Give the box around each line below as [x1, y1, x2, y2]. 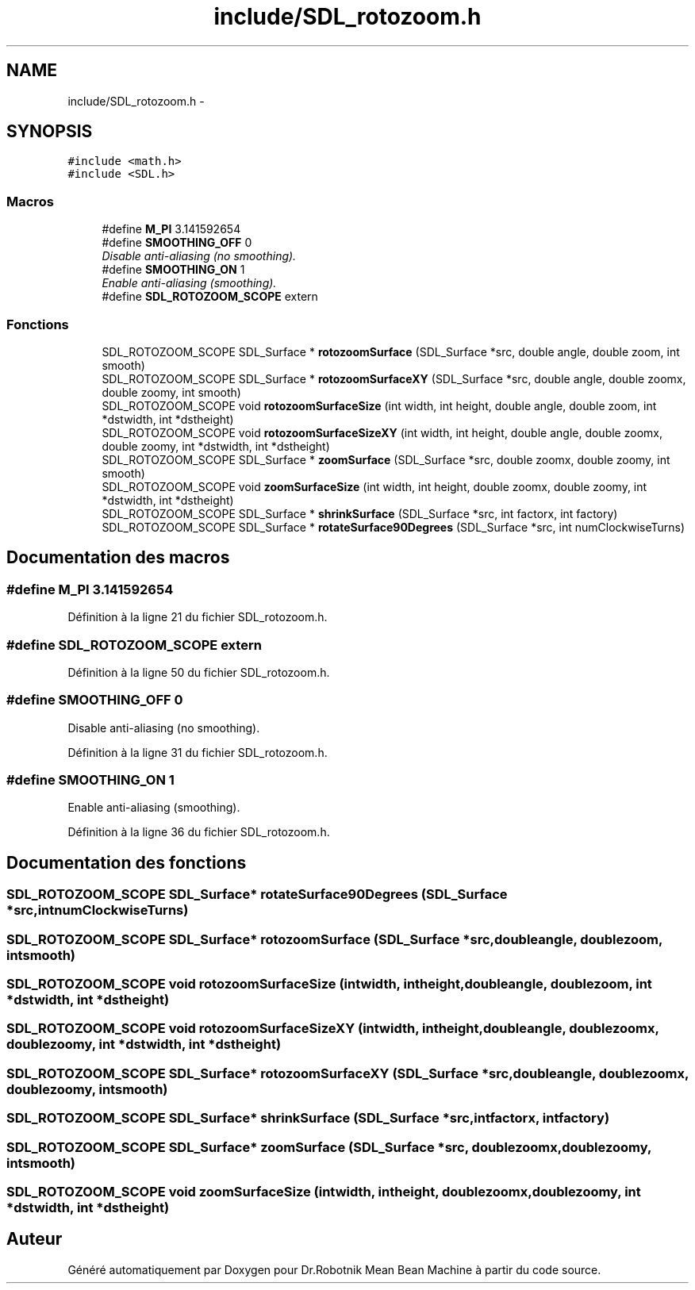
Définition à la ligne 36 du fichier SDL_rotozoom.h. [67, 825, 330, 839]
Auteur [6, 1229, 63, 1250]
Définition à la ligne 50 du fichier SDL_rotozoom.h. [67, 665, 330, 679]
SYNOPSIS [6, 121, 93, 142]
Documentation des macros [6, 547, 230, 568]
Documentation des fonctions [6, 852, 247, 873]
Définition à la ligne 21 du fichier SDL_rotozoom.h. [67, 610, 328, 624]
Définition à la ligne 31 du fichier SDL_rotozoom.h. [67, 745, 328, 759]
